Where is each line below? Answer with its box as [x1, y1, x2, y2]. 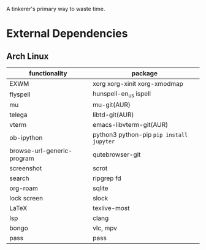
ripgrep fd [93, 174, 121, 183]
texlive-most [93, 204, 130, 213]
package [131, 69, 158, 77]
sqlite [93, 184, 109, 192]
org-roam [9, 184, 39, 192]
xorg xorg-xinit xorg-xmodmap [93, 80, 184, 88]
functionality [28, 69, 67, 77]
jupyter [93, 138, 115, 145]
